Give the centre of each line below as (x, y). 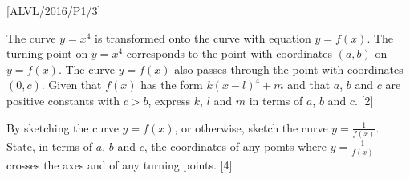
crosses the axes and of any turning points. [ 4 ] (120, 165)
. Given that (71, 85)
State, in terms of (50, 146)
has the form (172, 85)
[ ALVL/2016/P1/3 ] (54, 10)
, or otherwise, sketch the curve (251, 127)
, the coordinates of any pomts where (235, 146)
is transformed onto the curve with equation (203, 37)
